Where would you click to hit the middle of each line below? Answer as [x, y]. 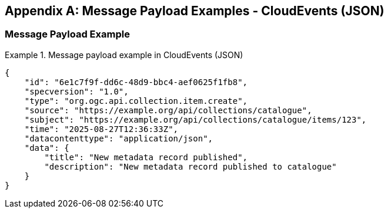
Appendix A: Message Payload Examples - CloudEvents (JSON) [195, 11]
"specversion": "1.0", [76, 91]
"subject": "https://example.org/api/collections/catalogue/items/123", [195, 119]
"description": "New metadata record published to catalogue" [190, 166]
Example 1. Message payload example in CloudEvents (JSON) [124, 55]
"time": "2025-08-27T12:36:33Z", [101, 129]
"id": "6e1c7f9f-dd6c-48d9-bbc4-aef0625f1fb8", [136, 82]
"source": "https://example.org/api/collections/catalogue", [168, 110]
